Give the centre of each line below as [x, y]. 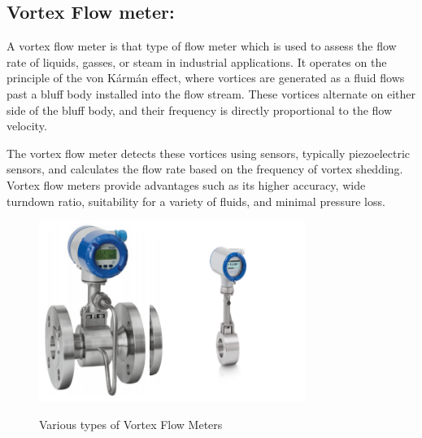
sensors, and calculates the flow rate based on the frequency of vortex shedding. [205, 169]
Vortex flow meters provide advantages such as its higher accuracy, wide [186, 184]
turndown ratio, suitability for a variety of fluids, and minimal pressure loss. [196, 201]
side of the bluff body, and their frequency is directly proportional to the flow [200, 109]
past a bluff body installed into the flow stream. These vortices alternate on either [211, 93]
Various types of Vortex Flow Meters [131, 425]
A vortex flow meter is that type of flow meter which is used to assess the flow [202, 46]
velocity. [27, 126]
